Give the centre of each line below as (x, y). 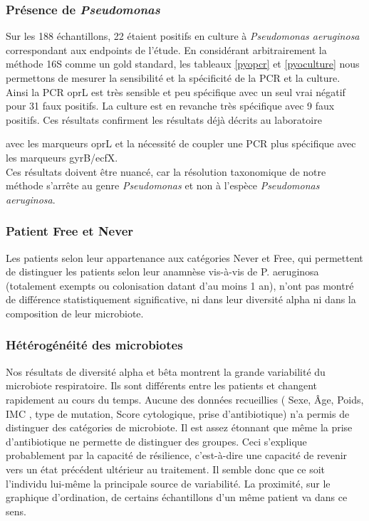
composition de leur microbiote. (75, 313)
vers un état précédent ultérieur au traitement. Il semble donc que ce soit (165, 469)
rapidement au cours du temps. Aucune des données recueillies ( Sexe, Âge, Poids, (185, 399)
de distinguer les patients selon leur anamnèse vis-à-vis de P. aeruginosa (162, 272)
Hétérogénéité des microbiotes (94, 345)
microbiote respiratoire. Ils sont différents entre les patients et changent (161, 385)
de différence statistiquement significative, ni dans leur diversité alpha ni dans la (181, 299)
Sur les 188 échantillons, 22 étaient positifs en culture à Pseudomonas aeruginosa (183, 36)
